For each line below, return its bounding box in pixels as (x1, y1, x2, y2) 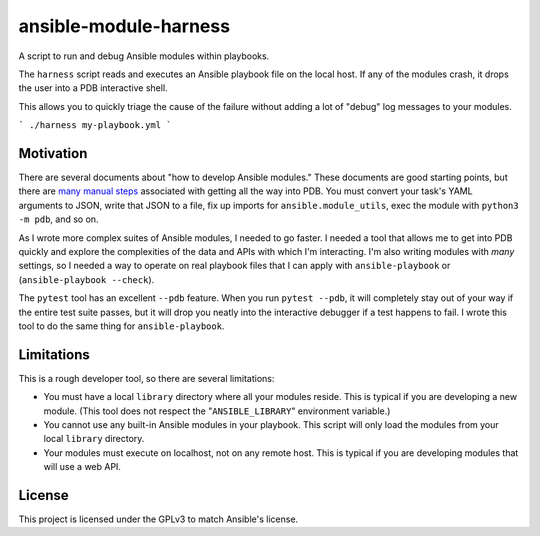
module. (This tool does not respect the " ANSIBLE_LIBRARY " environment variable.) (43, 405, 391, 417)
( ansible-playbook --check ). (18, 273, 155, 285)
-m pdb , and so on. (18, 213, 99, 225)
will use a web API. (43, 461, 122, 473)
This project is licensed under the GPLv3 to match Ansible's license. (18, 513, 299, 525)
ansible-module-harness (18, 15, 230, 37)
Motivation (18, 145, 88, 162)
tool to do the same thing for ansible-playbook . (18, 320, 225, 332)
